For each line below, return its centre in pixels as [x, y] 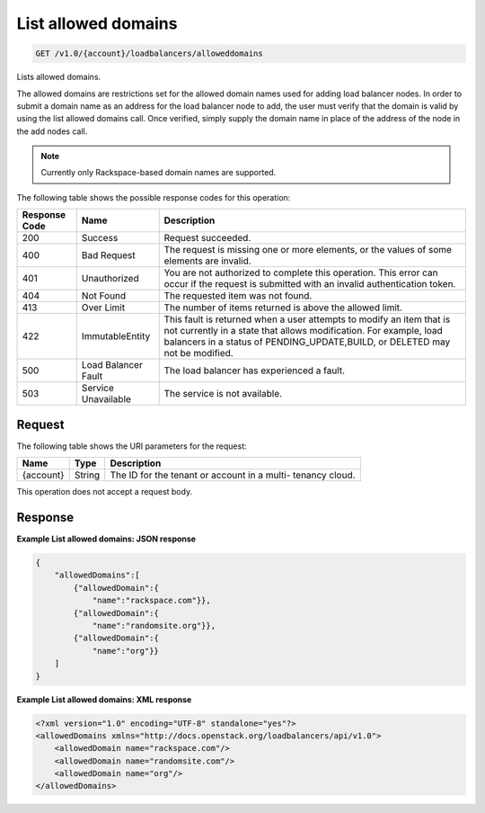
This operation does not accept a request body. [105, 492]
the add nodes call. [52, 131]
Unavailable [106, 399]
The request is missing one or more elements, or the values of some [308, 250]
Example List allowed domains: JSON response [106, 539]
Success [100, 238]
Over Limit [103, 308]
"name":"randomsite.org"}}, [154, 625]
